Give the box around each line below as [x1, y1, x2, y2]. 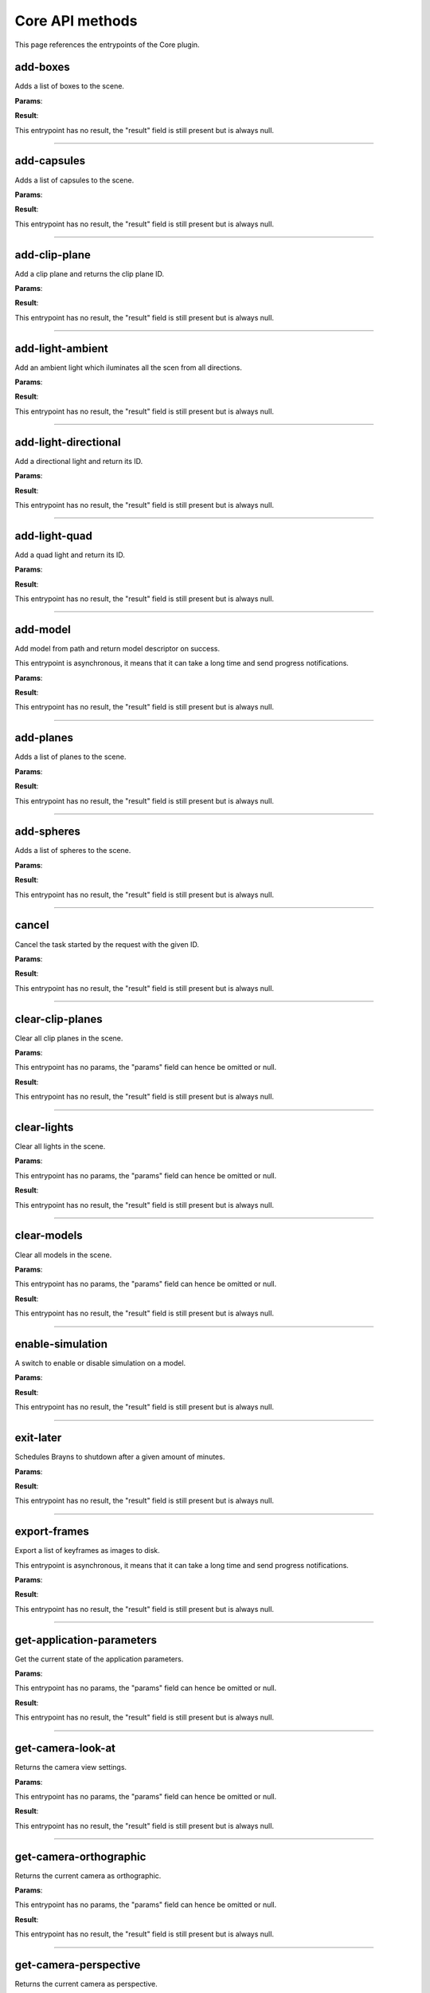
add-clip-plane [14, 248, 91, 261]
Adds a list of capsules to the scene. [14, 175, 135, 185]
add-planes [14, 731, 73, 745]
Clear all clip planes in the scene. [14, 1033, 123, 1043]
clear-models [14, 1228, 83, 1243]
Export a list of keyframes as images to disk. [14, 1546, 161, 1555]
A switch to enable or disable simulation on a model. [14, 1358, 186, 1368]
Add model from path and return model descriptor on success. [14, 643, 221, 653]
